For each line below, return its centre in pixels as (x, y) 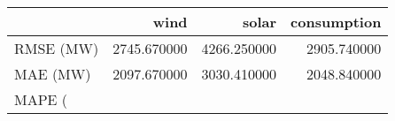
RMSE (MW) (57, 48)
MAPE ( (41, 99)
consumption (336, 22)
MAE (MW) (53, 74)
